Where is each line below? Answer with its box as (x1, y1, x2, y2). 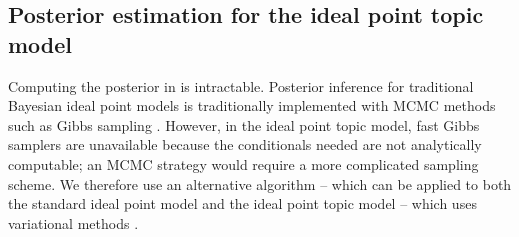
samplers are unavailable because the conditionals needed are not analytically (8, 134, 482, 155)
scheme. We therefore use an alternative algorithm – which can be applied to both (8, 173, 512, 194)
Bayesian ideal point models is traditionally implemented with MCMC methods (8, 95, 496, 116)
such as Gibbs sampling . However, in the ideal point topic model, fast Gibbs (8, 114, 480, 135)
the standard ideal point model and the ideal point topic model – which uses (8, 193, 477, 214)
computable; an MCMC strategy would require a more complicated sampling (8, 153, 479, 174)
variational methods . (8, 212, 139, 233)
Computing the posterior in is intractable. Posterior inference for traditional (8, 75, 474, 96)
